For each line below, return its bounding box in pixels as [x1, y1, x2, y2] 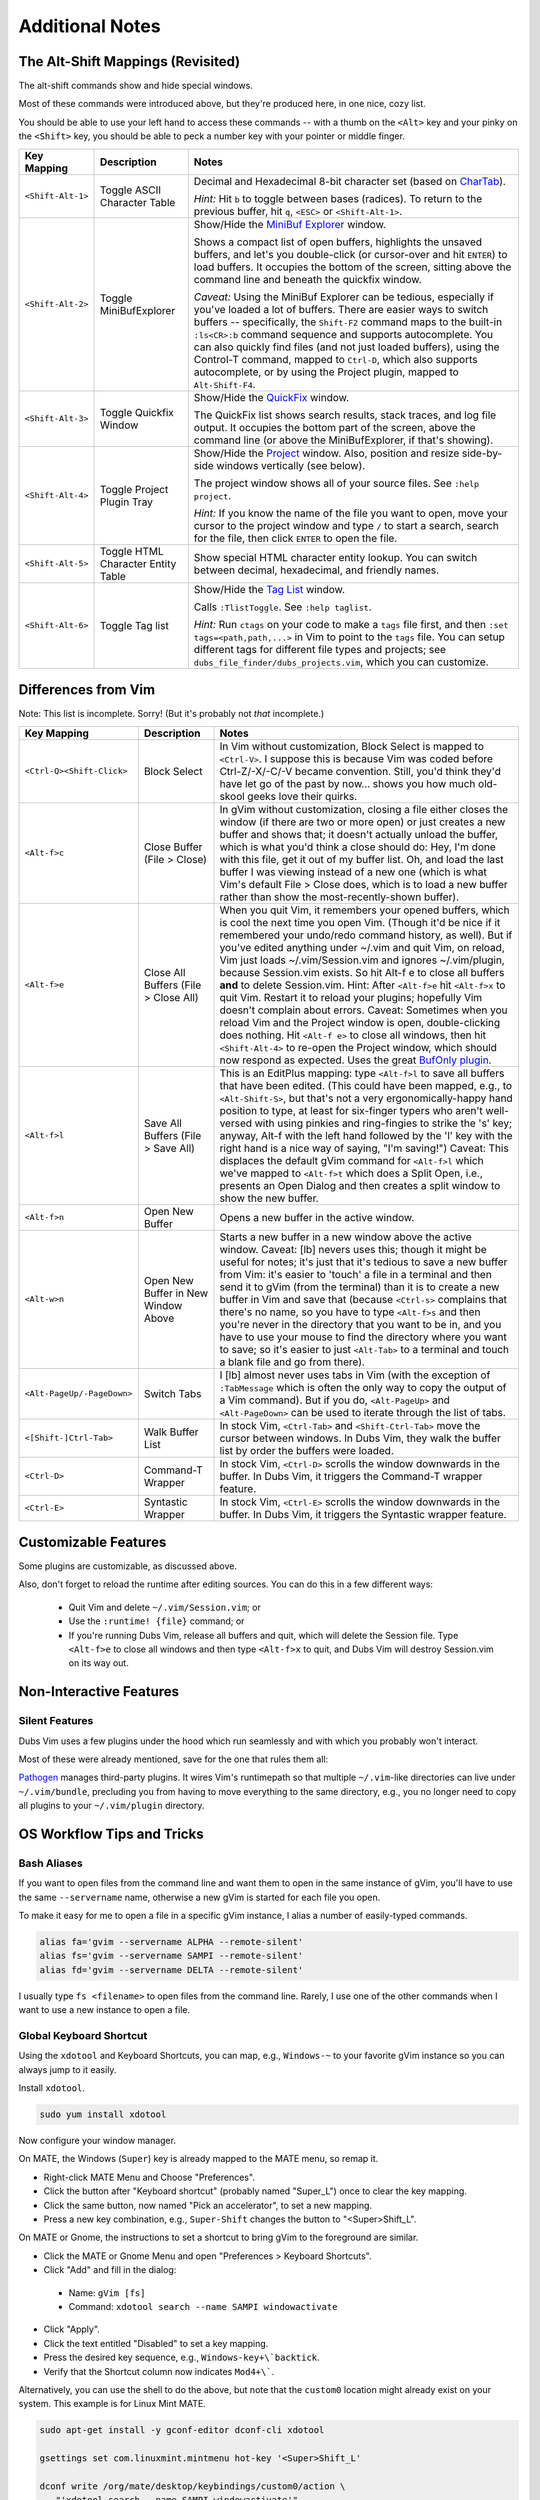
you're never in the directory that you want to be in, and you [219, 1317, 502, 1331]
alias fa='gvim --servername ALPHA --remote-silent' [39, 1936, 304, 1948]
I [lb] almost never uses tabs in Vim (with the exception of [219, 1368, 491, 1382]
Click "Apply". [43, 2323, 100, 2335]
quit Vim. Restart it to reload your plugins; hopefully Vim [219, 990, 483, 1004]
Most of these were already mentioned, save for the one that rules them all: [18, 1753, 329, 1765]
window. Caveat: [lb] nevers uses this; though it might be [219, 1242, 487, 1256]
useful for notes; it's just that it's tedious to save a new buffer [219, 1255, 508, 1269]
